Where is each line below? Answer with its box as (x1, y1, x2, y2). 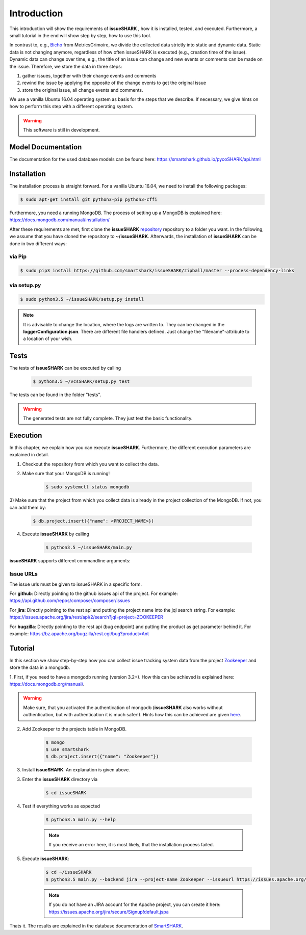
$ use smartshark (45, 746, 89, 752)
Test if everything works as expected (22, 803, 100, 809)
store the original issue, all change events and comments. (22, 87, 143, 93)
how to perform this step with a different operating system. (9, 103, 134, 110)
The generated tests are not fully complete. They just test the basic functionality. (23, 415, 193, 422)
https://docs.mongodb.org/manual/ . (9, 681, 85, 687)
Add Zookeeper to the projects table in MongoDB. (22, 725, 127, 732)
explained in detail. (9, 452, 49, 458)
